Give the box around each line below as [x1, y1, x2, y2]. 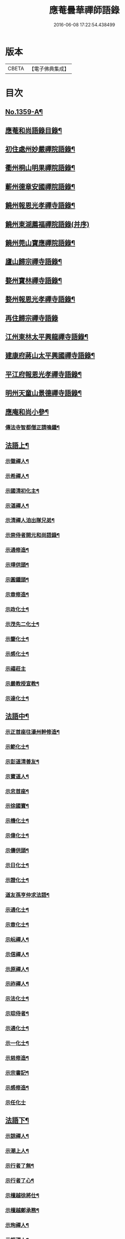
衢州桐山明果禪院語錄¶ [5, 164, 75, 172]
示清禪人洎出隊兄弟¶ [5, 517, 55, 524]
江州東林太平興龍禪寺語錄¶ [5, 332, 89, 341]
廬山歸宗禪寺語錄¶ [5, 257, 62, 266]
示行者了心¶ [5, 1177, 34, 1184]
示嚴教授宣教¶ [5, 680, 39, 687]
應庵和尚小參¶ [5, 407, 49, 416]
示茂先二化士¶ [5, 620, 39, 627]
